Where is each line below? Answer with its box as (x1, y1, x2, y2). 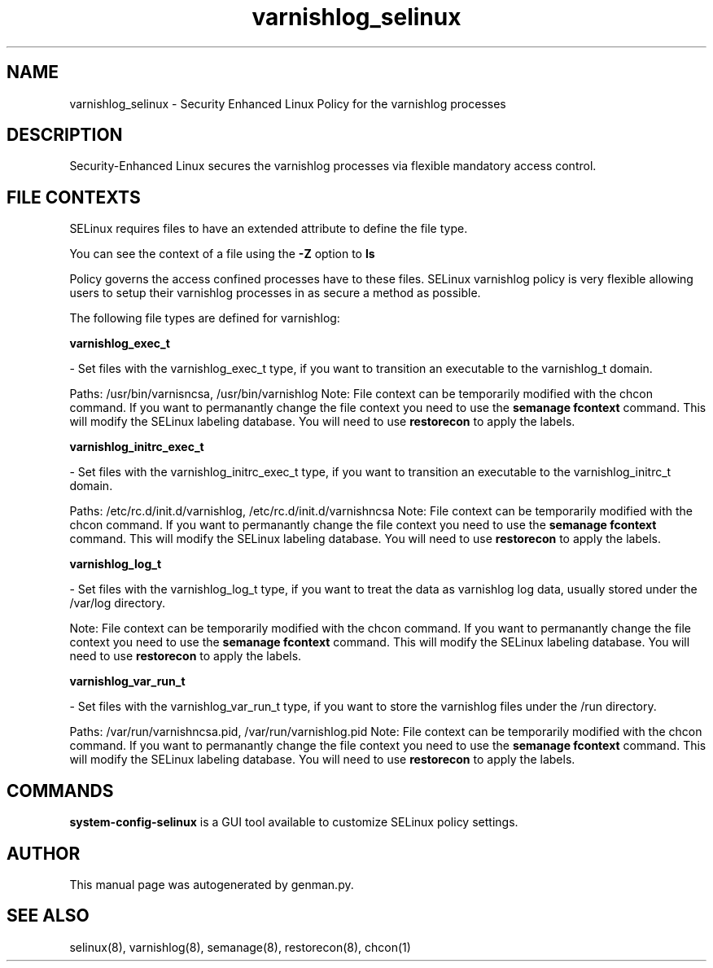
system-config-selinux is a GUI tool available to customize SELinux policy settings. (69, 815, 518, 830)
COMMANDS (7, 780, 114, 801)
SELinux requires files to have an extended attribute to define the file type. (69, 221, 468, 236)
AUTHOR (7, 843, 81, 864)
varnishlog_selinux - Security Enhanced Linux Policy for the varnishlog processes (69, 96, 506, 111)
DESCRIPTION (7, 125, 123, 146)
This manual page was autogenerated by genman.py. (69, 877, 354, 891)
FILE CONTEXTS (7, 186, 141, 208)
